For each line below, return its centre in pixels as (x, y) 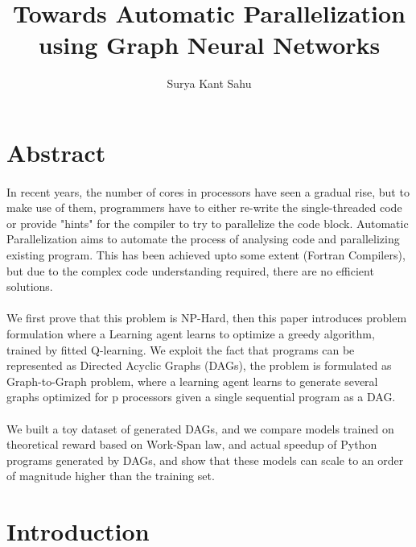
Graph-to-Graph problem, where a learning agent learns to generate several (192, 381)
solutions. (30, 286)
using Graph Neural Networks (209, 45)
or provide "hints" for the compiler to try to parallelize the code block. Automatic (208, 223)
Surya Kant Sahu (209, 83)
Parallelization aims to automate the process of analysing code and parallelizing (203, 239)
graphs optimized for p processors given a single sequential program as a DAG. (201, 397)
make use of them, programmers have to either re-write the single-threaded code (204, 207)
